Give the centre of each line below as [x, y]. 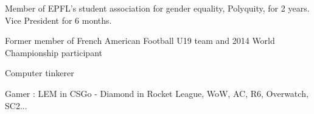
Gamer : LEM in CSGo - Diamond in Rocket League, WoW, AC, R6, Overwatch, [157, 93]
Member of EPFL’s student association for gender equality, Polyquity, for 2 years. [157, 8]
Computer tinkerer [40, 73]
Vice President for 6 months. [58, 20]
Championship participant [54, 52]
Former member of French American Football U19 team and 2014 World [140, 41]
